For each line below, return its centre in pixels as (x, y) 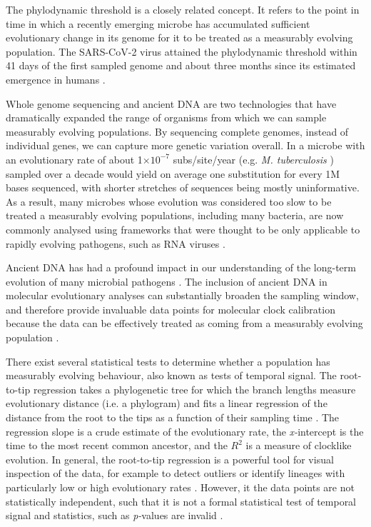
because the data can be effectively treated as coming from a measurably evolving (184, 323)
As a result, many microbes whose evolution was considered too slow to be (169, 201)
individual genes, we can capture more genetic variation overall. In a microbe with (185, 145)
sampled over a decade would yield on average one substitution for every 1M (173, 173)
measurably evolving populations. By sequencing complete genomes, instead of (177, 131)
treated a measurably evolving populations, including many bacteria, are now (175, 215)
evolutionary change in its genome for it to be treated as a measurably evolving (179, 37)
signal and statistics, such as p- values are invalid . (115, 515)
